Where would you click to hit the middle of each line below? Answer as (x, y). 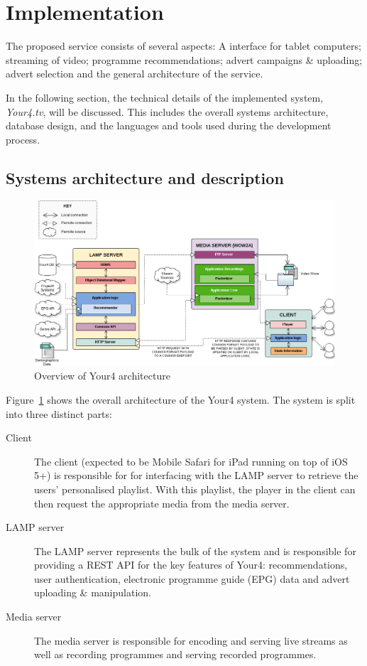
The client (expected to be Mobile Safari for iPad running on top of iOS (191, 461)
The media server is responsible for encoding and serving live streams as (191, 640)
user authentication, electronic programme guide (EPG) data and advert (192, 578)
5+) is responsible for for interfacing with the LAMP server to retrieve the (196, 475)
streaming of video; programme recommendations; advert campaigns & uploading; (184, 59)
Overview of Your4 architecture (102, 376)
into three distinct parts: (59, 413)
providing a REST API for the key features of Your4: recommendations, (191, 565)
